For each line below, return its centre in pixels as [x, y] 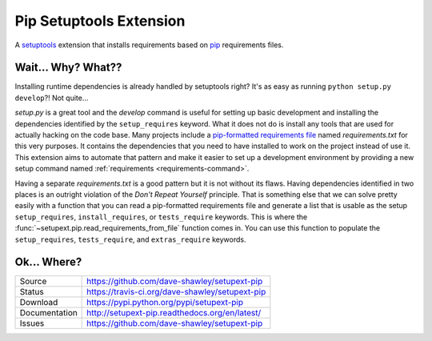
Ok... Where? [48, 262]
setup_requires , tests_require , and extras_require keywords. [130, 239]
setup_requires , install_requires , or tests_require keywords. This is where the [161, 217]
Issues [32, 323]
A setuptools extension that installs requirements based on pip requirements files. [149, 45]
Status [32, 292]
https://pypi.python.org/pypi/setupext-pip [165, 303]
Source [33, 282]
